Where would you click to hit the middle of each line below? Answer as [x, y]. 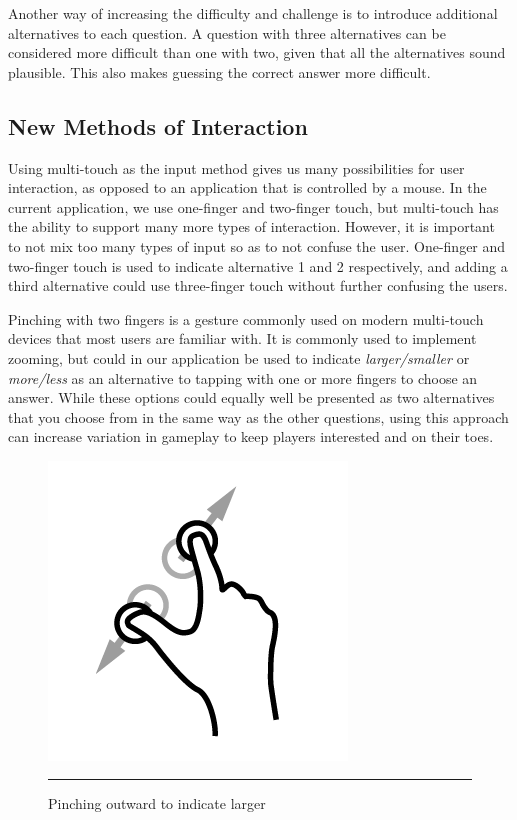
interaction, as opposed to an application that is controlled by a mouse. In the [247, 187]
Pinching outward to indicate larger [157, 803]
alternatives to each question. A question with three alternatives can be [227, 32]
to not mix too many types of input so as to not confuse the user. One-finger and [257, 245]
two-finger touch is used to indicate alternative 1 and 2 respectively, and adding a [258, 265]
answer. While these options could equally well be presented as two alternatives [251, 397]
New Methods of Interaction [158, 125]
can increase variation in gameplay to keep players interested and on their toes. [251, 436]
